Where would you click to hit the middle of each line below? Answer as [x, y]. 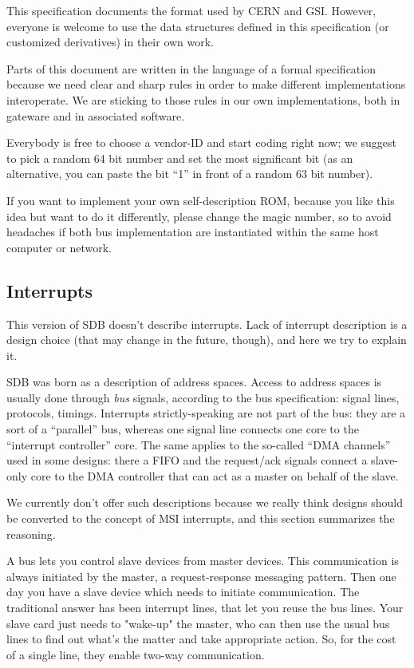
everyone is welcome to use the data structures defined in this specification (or [198, 26]
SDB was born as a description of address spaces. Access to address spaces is [194, 382]
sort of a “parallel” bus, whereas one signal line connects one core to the [183, 429]
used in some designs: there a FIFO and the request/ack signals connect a [187, 460]
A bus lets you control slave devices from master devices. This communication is [203, 561]
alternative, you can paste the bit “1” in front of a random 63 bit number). [190, 174]
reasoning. [31, 534]
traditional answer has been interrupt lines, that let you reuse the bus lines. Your [205, 608]
